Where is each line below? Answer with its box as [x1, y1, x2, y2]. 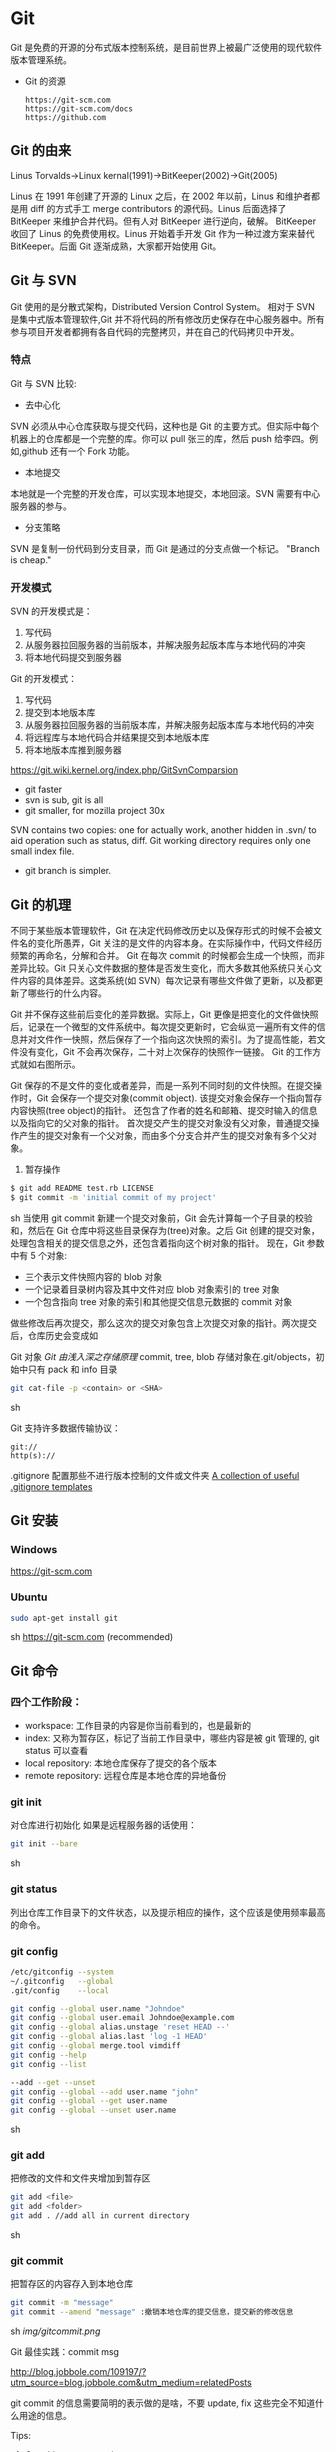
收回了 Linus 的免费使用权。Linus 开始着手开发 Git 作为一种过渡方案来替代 [10, 227, 315, 239]
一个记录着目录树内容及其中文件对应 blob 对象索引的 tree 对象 [24, 1283, 280, 1295]
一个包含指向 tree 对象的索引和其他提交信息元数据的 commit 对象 [24, 1295, 293, 1307]
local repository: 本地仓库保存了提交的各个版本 [24, 1757, 218, 1769]
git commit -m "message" [10, 2298, 114, 2308]
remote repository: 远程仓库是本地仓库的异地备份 [24, 1770, 227, 1782]
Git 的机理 [10, 896, 72, 913]
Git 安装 [10, 1512, 59, 1529]
